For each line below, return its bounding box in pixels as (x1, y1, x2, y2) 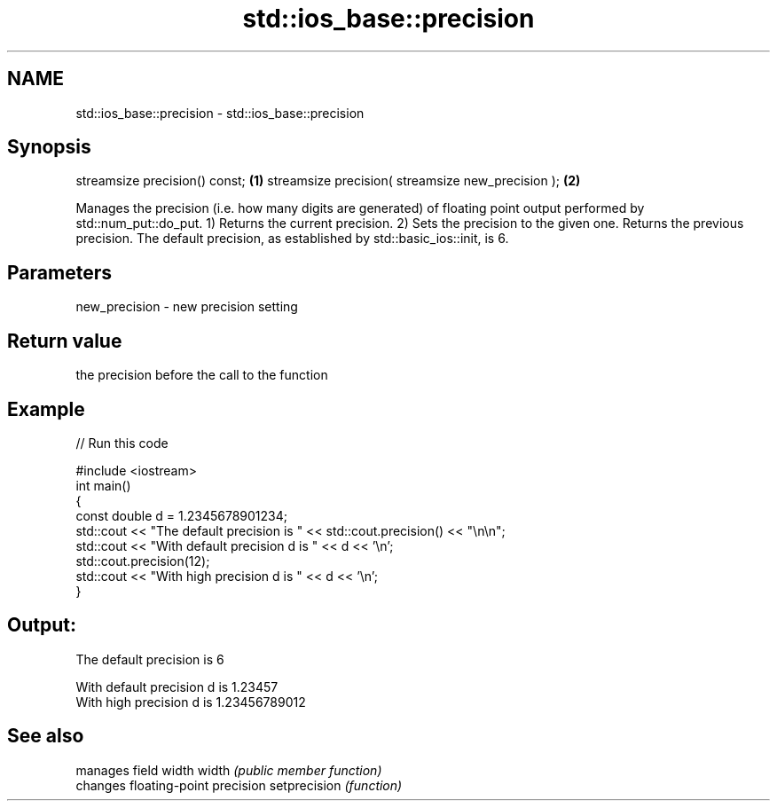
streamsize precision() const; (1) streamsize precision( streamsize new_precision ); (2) (75, 173, 581, 189)
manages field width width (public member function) (75, 762, 382, 778)
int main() (75, 477, 131, 493)
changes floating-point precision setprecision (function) (75, 777, 403, 793)
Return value (7, 329, 122, 352)
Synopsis (7, 136, 91, 159)
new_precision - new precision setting (75, 299, 298, 315)
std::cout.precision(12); (75, 553, 210, 569)
